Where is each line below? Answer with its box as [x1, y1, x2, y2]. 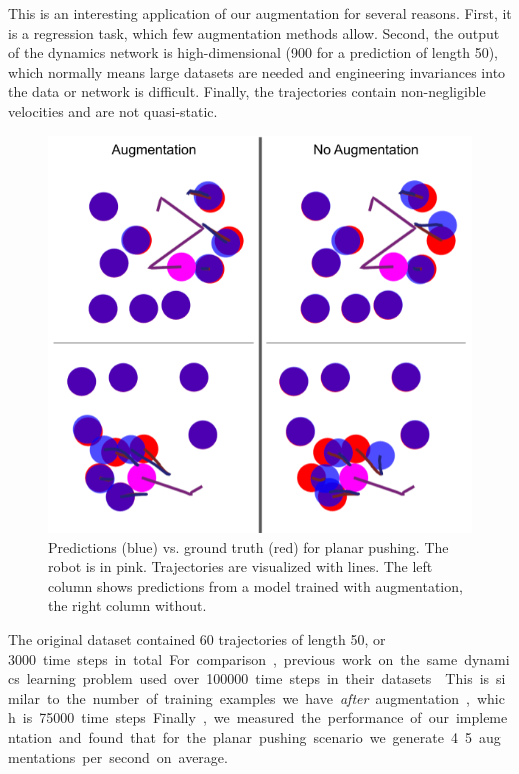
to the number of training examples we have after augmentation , [46, 687, 470, 708]
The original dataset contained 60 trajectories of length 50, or [8, 629, 386, 650]
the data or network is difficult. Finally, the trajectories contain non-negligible [8, 81, 486, 102]
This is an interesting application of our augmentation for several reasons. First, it [8, 3, 512, 23]
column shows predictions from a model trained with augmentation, [48, 575, 463, 596]
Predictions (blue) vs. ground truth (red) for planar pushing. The [48, 536, 449, 557]
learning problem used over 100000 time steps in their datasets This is [26, 668, 490, 689]
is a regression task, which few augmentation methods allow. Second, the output [8, 22, 500, 43]
